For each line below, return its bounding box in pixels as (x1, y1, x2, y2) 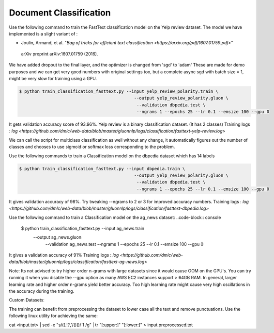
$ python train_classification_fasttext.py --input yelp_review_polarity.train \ (19, 88, 219, 94)
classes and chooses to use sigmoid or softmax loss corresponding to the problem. (9, 144, 175, 150)
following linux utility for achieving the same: (9, 313, 98, 319)
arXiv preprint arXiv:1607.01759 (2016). (21, 51, 98, 57)
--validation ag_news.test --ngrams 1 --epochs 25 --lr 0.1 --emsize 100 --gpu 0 (45, 241, 204, 247)
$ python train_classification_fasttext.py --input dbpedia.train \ (19, 166, 185, 171)
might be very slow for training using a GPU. (9, 75, 97, 81)
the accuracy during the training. (9, 288, 75, 294)
